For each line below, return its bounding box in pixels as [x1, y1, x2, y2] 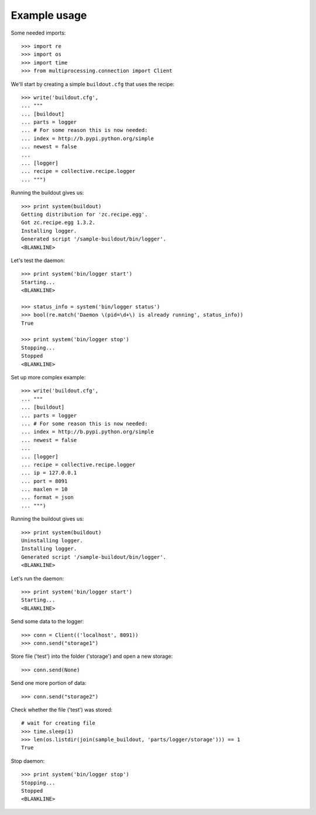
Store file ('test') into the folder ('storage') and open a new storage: [11, 653, 173, 660]
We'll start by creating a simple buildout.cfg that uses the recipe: [11, 80, 175, 87]
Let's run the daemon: [11, 575, 64, 582]
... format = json [21, 494, 74, 501]
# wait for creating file [21, 720, 96, 726]
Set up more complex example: [11, 374, 86, 381]
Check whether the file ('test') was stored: [11, 706, 113, 713]
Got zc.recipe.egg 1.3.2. [21, 219, 96, 226]
